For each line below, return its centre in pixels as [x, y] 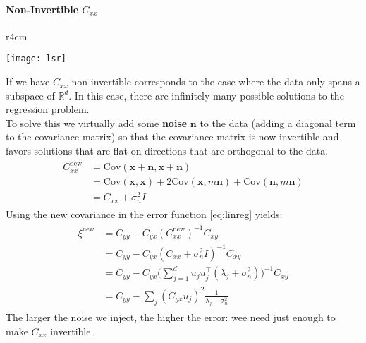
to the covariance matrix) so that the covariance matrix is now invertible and [172, 137]
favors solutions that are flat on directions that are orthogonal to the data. [167, 151]
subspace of [30, 95]
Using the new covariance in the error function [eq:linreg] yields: [144, 213]
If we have [28, 82]
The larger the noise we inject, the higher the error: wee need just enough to [171, 317]
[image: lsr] [36, 59]
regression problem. [48, 109]
